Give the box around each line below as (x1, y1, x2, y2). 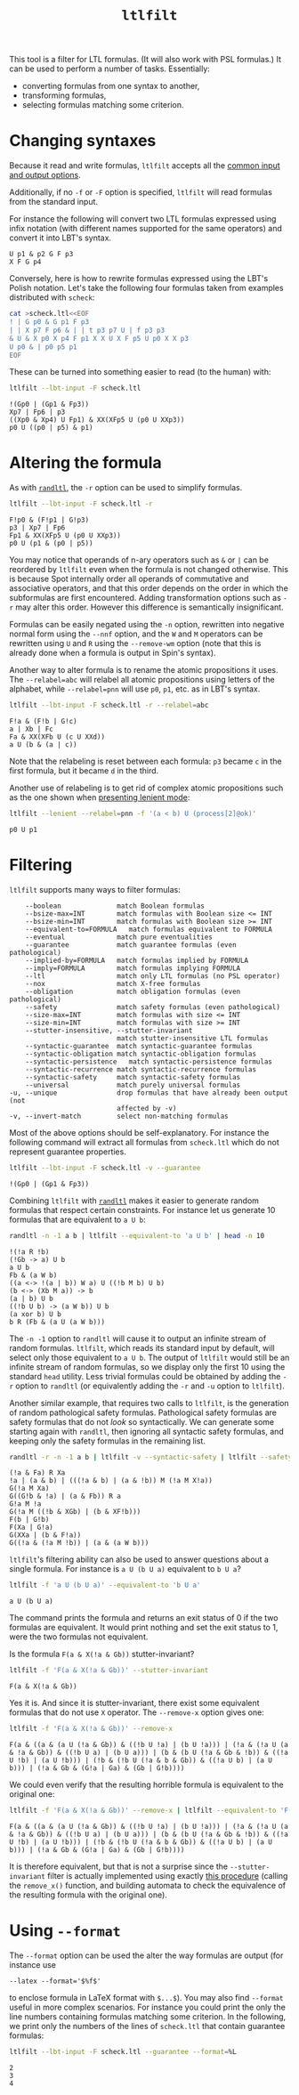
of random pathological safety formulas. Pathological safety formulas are (9, 1407, 278, 1418)
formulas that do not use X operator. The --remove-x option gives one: (9, 1707, 264, 1718)
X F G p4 (9, 257, 42, 267)
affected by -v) (117, 1104, 177, 1112)
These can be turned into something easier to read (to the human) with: (9, 367, 271, 377)
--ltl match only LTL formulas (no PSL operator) (25, 971, 280, 981)
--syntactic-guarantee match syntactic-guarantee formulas (25, 1041, 253, 1050)
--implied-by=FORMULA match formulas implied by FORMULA (25, 956, 249, 965)
